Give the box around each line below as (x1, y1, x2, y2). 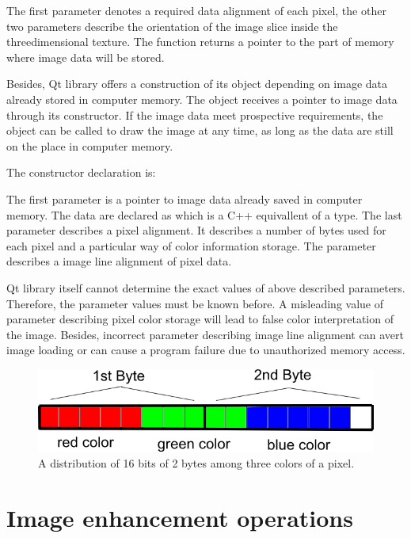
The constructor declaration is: (6, 164, 156, 181)
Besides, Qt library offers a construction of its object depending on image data (6, 75, 388, 92)
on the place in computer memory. (6, 137, 173, 154)
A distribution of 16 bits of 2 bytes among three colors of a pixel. (38, 454, 355, 471)
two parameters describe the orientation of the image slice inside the (6, 17, 338, 34)
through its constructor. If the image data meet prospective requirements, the (6, 106, 383, 123)
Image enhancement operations (6, 501, 353, 533)
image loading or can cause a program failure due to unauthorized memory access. (6, 341, 405, 358)
